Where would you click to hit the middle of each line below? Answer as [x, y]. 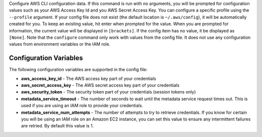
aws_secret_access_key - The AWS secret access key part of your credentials [100, 85]
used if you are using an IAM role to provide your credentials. [82, 106]
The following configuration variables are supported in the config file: [78, 70]
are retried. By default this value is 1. [57, 126]
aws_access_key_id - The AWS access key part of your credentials [89, 78]
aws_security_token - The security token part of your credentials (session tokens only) [108, 92]
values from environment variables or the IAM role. [60, 44]
